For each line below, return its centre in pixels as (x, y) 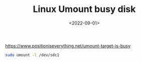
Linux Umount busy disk (84, 9)
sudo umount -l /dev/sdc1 (32, 55)
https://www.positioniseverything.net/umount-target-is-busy (68, 45)
